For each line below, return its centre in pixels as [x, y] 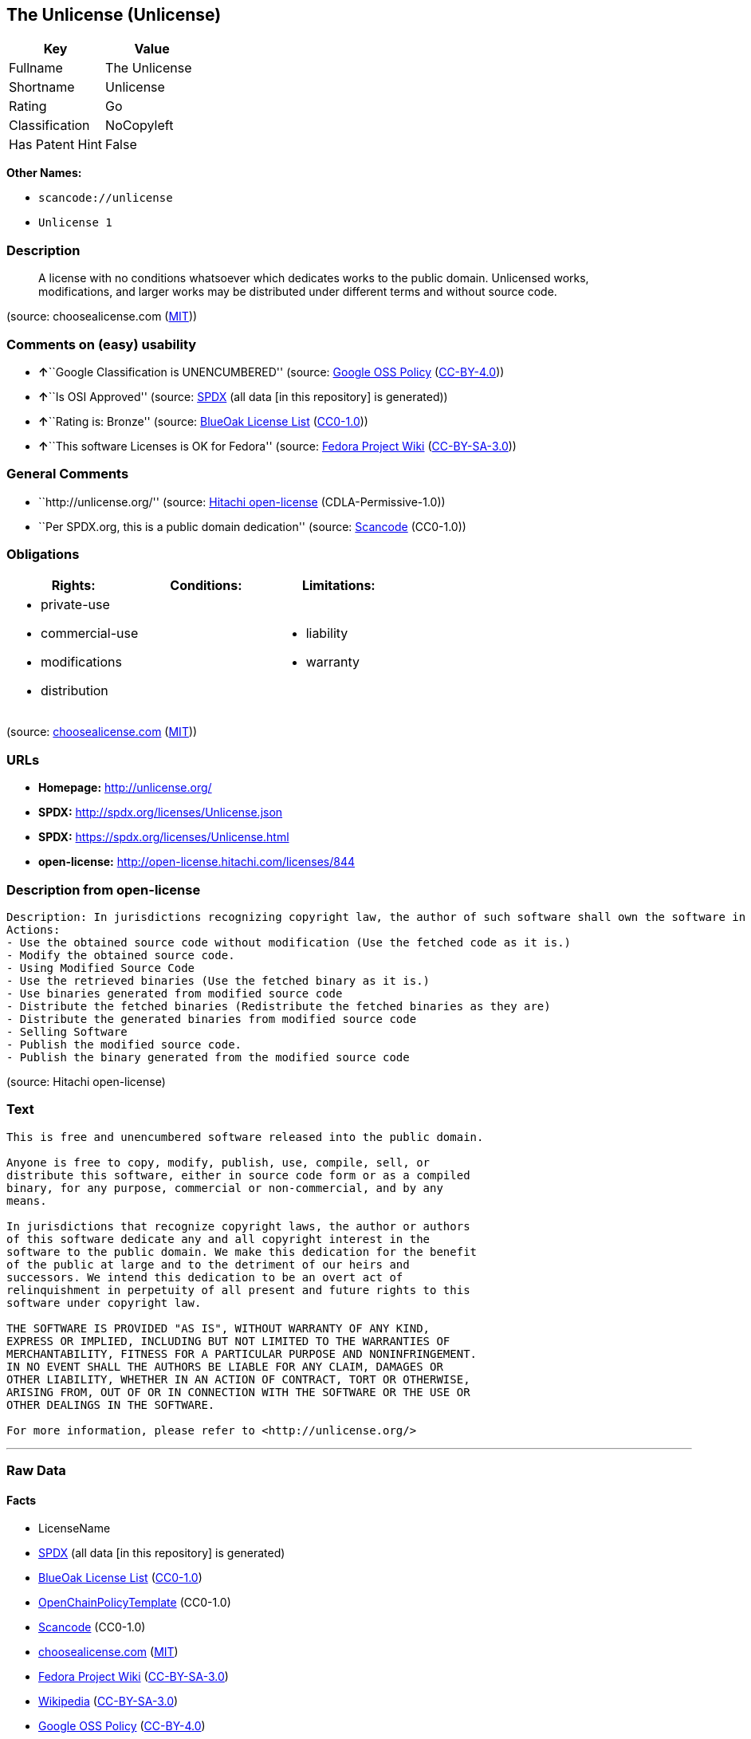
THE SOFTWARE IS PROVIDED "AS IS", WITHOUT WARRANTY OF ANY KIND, [218, 1328]
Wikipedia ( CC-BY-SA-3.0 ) [108, 1702]
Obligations [43, 555]
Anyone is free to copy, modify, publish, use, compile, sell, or [218, 1162]
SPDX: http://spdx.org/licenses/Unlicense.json [161, 812]
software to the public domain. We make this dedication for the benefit [242, 1251]
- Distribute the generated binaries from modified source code [212, 1019]
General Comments [68, 474]
